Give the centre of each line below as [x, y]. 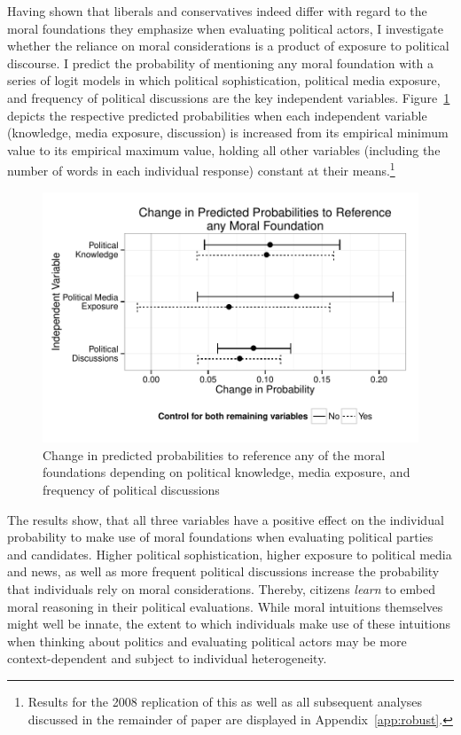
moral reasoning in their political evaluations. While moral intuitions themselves [225, 606]
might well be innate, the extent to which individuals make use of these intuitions [229, 624]
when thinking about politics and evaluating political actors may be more [207, 641]
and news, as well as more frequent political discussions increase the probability [223, 571]
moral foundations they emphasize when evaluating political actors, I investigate [225, 28]
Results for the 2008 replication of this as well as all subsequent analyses [225, 701]
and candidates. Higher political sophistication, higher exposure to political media [230, 554]
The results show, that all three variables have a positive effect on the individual [226, 519]
